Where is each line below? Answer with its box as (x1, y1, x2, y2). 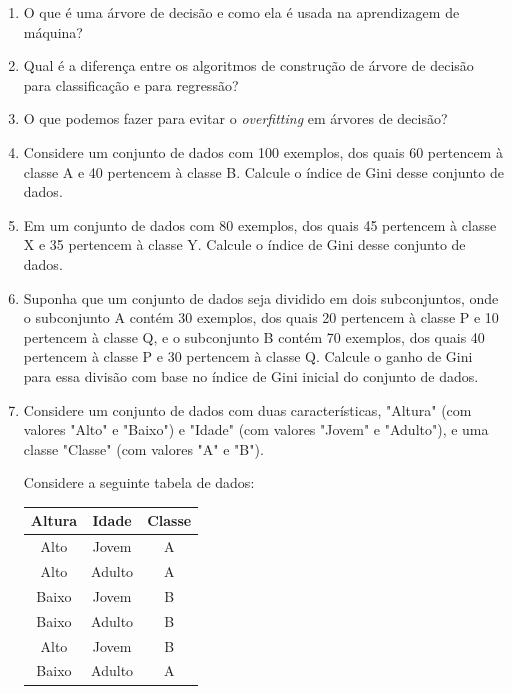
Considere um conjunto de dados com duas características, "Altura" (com (23, 399, 472, 420)
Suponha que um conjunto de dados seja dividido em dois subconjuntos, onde (23, 287, 499, 308)
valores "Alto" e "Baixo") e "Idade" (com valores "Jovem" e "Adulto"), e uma (23, 419, 489, 440)
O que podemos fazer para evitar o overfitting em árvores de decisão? (23, 108, 448, 129)
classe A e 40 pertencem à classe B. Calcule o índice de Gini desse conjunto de (23, 161, 504, 182)
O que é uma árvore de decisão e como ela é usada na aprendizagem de (23, 2, 460, 22)
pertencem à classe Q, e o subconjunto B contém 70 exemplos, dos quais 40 (23, 326, 485, 347)
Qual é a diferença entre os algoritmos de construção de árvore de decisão (23, 55, 474, 76)
